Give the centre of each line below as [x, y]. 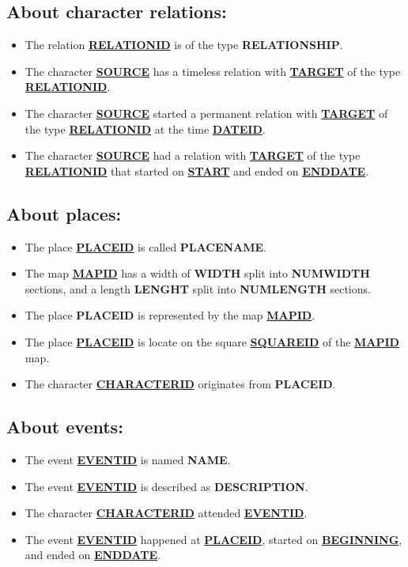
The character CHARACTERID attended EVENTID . [166, 513]
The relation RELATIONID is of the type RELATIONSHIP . [184, 45]
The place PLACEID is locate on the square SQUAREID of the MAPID [212, 341]
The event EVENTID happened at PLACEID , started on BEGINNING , [213, 539]
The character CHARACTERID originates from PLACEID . [180, 384]
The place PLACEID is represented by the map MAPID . [170, 315]
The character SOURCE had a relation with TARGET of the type [193, 155]
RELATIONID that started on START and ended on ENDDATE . [197, 170]
